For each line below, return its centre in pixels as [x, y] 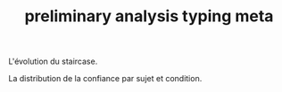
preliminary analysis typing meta [149, 16]
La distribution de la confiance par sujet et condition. [105, 79]
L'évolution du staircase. [53, 61]
